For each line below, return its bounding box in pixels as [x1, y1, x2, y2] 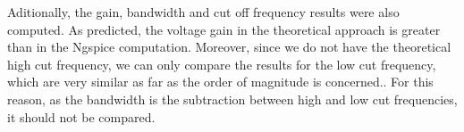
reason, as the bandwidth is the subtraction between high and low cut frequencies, [7, 89, 458, 108]
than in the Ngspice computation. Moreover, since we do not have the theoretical [7, 37, 451, 56]
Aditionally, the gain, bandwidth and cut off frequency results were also [7, 3, 400, 21]
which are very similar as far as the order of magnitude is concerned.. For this [7, 72, 434, 91]
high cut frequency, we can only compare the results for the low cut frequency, [7, 54, 436, 73]
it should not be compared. [7, 107, 156, 126]
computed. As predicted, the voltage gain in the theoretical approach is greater [7, 20, 441, 38]
